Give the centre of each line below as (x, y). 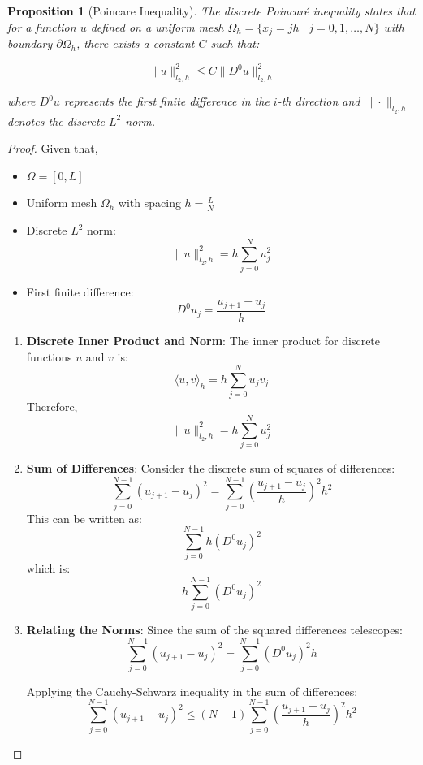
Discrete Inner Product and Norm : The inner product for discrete (203, 340)
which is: (48, 568)
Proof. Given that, (53, 148)
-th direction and (319, 101)
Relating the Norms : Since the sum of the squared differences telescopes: (214, 630)
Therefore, (52, 406)
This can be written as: (84, 518)
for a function (42, 26)
